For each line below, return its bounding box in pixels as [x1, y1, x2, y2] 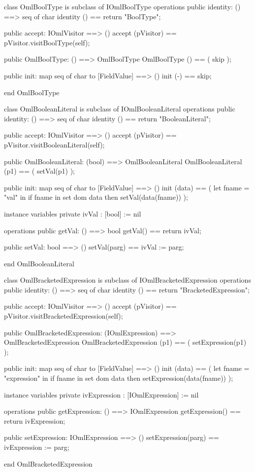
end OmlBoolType [4, 87, 60, 97]
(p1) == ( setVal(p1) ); [4, 166, 75, 176]
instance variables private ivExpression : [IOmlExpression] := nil [4, 389, 199, 399]
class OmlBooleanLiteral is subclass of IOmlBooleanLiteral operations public [4, 104, 235, 114]
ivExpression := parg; [4, 442, 69, 452]
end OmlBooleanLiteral [4, 258, 74, 268]
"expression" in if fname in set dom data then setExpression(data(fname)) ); [4, 373, 233, 383]
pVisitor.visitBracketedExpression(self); [4, 311, 123, 321]
